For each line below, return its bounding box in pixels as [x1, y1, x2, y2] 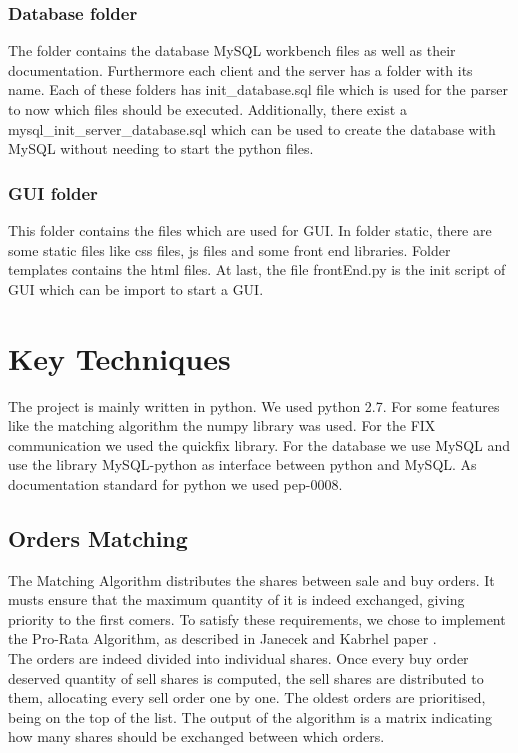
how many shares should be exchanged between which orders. [8, 726, 385, 747]
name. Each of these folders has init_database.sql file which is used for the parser [8, 79, 508, 100]
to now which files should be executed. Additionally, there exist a [8, 99, 407, 119]
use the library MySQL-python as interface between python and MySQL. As [8, 454, 477, 475]
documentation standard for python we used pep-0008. [8, 473, 343, 494]
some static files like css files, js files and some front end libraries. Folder [8, 239, 451, 260]
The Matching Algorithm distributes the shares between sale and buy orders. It [8, 569, 495, 590]
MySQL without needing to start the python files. [8, 138, 314, 159]
